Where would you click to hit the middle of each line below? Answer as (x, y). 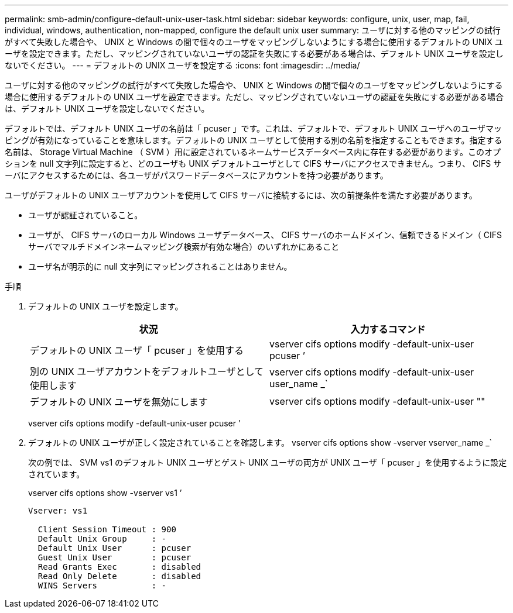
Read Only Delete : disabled (119, 576)
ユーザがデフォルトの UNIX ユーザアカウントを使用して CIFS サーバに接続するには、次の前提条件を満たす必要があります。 (241, 195)
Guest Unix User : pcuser (114, 557)
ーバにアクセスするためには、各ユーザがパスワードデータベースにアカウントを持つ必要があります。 (196, 175)
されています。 (57, 474)
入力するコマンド (388, 329)
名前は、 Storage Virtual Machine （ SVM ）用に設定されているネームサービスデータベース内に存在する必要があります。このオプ (253, 152)
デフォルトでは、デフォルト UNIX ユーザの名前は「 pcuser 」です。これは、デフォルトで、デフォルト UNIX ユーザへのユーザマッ (254, 128)
